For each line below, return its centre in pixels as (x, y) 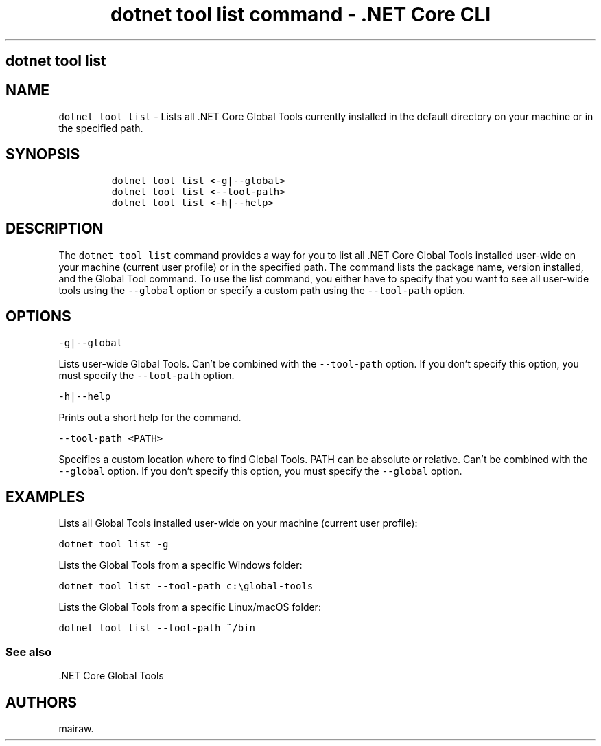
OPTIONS (38, 317)
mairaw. (76, 728)
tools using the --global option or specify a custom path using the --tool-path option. (262, 290)
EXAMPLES (45, 497)
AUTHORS (42, 702)
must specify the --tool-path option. (146, 375)
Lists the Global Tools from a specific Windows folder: (180, 565)
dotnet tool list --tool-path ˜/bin (157, 628)
